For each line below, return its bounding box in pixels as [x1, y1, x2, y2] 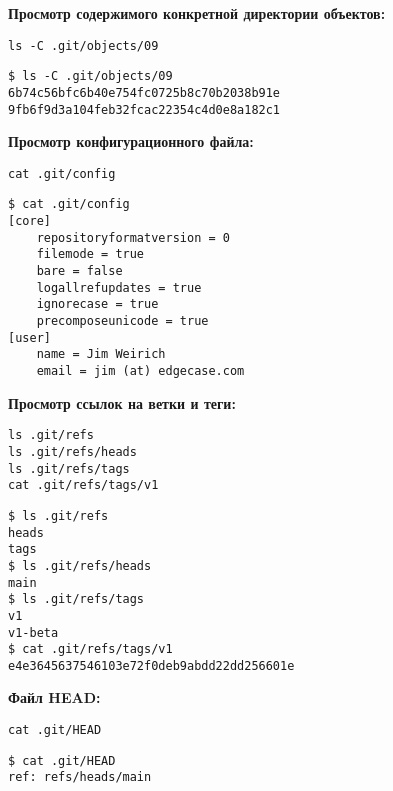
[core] [8, 214, 51, 229]
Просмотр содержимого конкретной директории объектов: [8, 3, 386, 23]
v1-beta [8, 625, 59, 640]
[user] [8, 330, 51, 345]
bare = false [36, 264, 123, 279]
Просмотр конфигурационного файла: [8, 131, 254, 152]
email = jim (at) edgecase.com [36, 364, 245, 379]
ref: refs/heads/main [8, 770, 152, 785]
